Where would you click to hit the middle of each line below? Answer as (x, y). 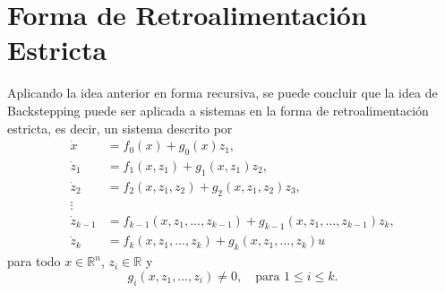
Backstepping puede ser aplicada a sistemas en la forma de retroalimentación (218, 110)
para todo (34, 261)
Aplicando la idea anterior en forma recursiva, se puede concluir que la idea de (222, 93)
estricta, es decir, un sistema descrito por (120, 128)
